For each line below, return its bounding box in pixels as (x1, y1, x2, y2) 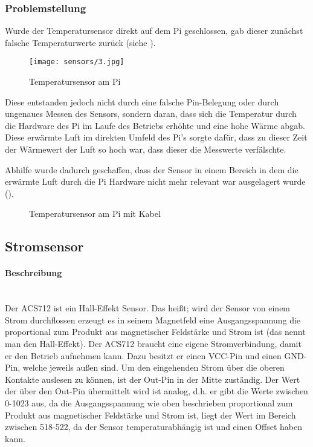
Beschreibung (5, 267, 62, 279)
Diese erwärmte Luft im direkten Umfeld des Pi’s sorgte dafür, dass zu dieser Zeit (5, 131, 308, 144)
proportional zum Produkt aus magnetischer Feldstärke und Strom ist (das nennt (5, 325, 306, 338)
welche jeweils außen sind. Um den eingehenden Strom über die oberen (22, 361, 285, 374)
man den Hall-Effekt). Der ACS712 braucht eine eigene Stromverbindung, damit (5, 337, 302, 349)
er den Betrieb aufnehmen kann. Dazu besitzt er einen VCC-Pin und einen (5, 349, 282, 362)
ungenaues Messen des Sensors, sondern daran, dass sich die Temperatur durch (5, 107, 297, 120)
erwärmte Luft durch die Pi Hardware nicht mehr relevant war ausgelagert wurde (5, 175, 306, 188)
